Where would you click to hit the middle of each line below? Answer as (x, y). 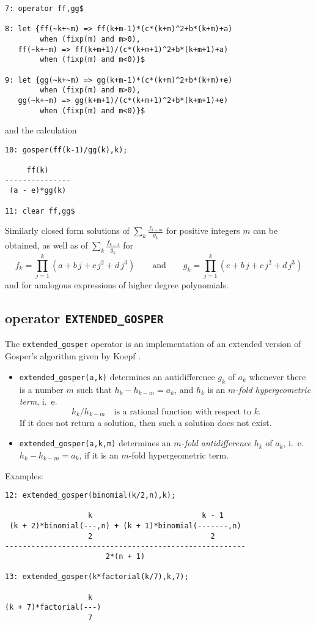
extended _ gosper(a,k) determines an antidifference (117, 376)
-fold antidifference (216, 443)
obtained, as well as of (46, 245)
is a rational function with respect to (183, 412)
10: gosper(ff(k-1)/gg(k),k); (66, 150)
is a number (41, 389)
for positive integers (203, 230)
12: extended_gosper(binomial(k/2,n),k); (90, 496)
